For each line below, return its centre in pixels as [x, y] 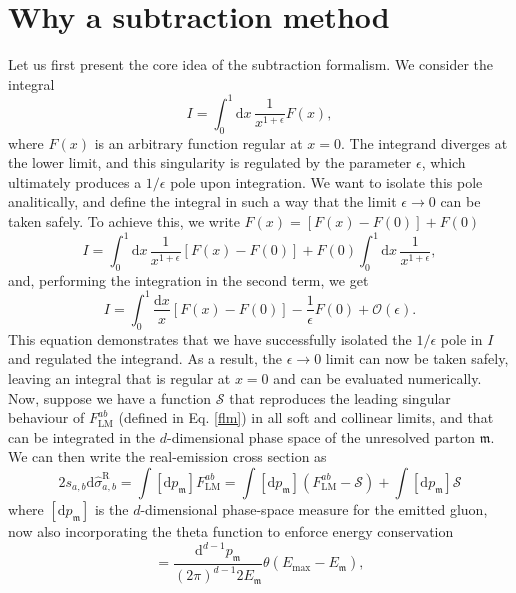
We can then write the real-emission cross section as [167, 456]
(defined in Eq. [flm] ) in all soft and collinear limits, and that [306, 417]
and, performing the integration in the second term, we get [188, 279]
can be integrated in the [82, 436]
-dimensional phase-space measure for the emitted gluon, [314, 508]
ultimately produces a [75, 181]
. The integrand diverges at [424, 142]
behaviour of [46, 417]
